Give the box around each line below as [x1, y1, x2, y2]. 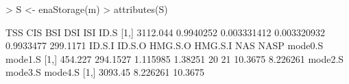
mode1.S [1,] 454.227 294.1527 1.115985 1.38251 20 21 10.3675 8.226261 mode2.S [5, 51, 344, 66]
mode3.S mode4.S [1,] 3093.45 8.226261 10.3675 [5, 65, 205, 79]
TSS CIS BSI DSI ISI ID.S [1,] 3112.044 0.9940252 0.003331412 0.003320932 [5, 25, 326, 39]
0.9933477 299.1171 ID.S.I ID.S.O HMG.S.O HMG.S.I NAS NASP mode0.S [5, 38, 324, 53]
